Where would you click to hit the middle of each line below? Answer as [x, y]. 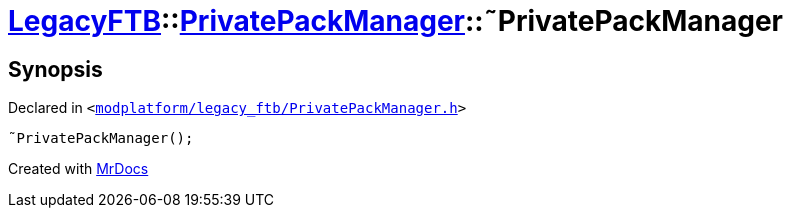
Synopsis [55, 69]
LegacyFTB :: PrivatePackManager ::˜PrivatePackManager [395, 21]
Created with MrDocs [78, 169]
